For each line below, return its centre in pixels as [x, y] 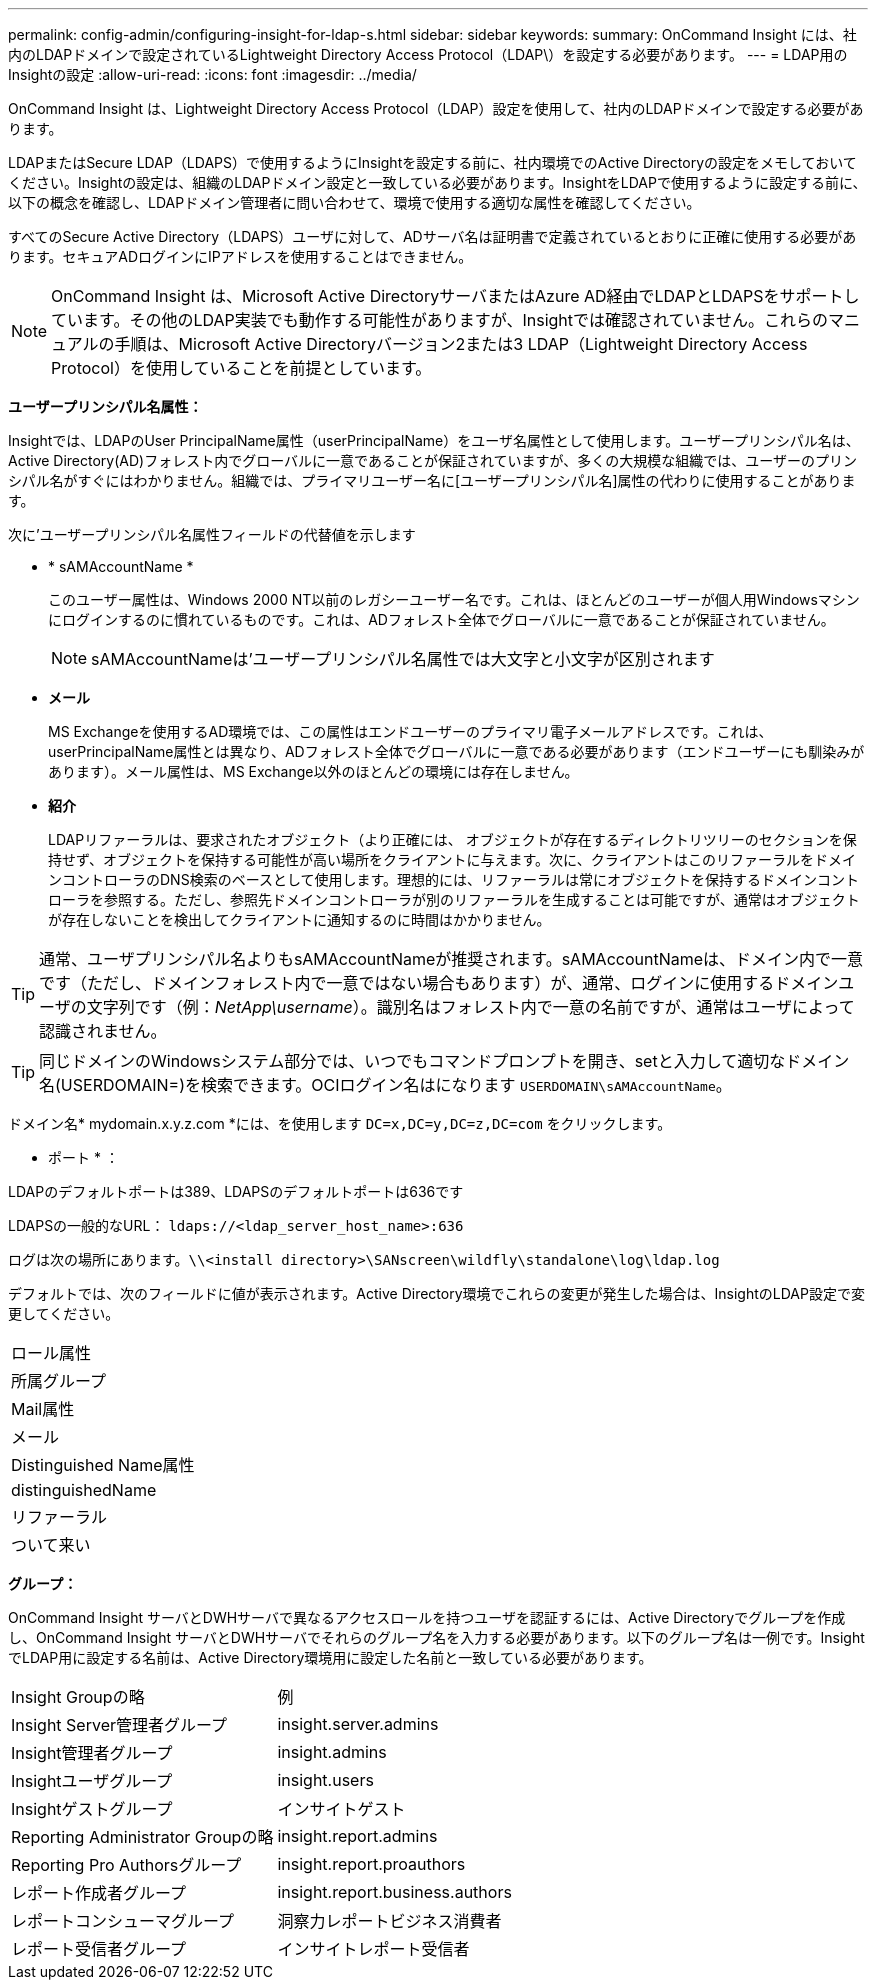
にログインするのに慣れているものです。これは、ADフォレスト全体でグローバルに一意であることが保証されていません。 [441, 619]
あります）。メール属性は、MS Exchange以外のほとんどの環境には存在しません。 [313, 771]
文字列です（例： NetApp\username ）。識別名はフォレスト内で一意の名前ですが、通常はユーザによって [470, 1007]
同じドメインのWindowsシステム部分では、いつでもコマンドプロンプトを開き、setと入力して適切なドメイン [444, 1061]
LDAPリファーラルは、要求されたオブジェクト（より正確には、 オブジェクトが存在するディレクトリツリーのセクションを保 [452, 839]
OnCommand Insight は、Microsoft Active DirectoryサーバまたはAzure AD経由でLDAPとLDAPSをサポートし [455, 296]
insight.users [325, 1780]
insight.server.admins [358, 1724]
